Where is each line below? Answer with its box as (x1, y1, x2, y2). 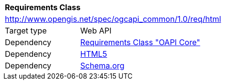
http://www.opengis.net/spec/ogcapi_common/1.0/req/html (5, 14, 221, 24)
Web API (80, 26, 112, 35)
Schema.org (80, 61, 125, 70)
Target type (5, 26, 47, 35)
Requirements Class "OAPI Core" (80, 37, 200, 47)
